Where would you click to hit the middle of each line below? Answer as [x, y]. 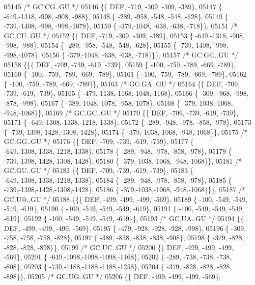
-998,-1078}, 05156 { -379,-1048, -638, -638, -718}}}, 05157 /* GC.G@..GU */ [121, 54]
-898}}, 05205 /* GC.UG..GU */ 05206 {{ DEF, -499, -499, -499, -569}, [113, 276]
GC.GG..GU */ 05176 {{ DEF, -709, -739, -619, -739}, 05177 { [99, 141]
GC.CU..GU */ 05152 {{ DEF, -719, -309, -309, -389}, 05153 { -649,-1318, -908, [124, 35]
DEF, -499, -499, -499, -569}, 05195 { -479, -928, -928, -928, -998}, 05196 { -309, [125, 228]
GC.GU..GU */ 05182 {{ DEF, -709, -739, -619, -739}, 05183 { [99, 170]
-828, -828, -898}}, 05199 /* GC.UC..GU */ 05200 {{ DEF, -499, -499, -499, [119, 247]
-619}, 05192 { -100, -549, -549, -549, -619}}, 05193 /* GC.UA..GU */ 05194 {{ [124, 218]
